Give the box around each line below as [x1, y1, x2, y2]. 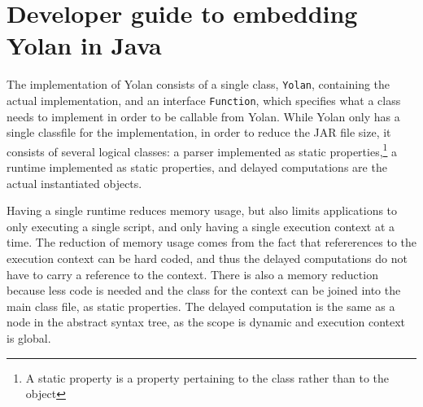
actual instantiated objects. [7, 174, 142, 191]
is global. [7, 330, 51, 346]
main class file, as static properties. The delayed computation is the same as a [7, 297, 395, 314]
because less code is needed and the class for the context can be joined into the [7, 282, 401, 299]
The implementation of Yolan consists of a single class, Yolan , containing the [7, 76, 390, 93]
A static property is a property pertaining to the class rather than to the [25, 369, 390, 386]
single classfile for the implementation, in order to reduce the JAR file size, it [7, 124, 391, 141]
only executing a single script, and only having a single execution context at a [7, 217, 395, 234]
